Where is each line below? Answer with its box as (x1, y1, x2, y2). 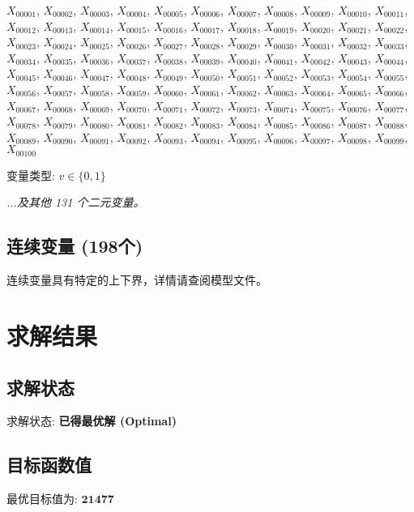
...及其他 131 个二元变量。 (6, 194, 145, 211)
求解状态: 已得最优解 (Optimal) (6, 412, 177, 429)
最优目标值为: (6, 490, 78, 507)
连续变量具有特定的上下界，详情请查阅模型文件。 (6, 271, 267, 288)
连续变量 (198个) (6, 233, 143, 258)
